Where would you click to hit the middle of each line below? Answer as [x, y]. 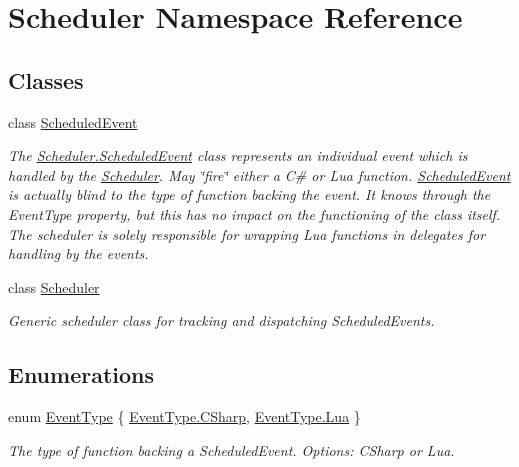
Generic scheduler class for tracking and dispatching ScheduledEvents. [221, 320]
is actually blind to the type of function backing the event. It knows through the [249, 194]
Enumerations [81, 374]
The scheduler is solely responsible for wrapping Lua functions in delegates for [247, 233]
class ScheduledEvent [73, 121]
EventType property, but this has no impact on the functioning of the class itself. [254, 213]
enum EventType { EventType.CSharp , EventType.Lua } [184, 416]
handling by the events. [78, 253]
